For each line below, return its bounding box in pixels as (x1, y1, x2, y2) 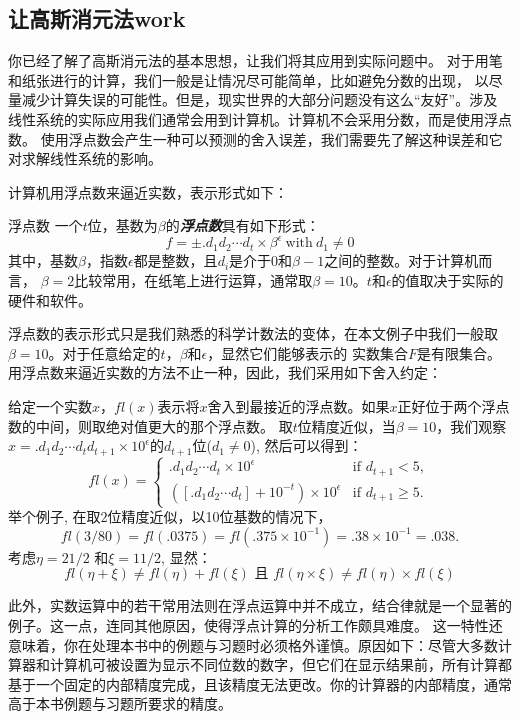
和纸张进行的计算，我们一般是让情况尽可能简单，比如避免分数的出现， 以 (8, 69, 489, 90)
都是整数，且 (133, 250, 218, 271)
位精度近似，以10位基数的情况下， (107, 506, 332, 527)
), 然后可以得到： (250, 435, 363, 456)
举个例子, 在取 (8, 506, 101, 527)
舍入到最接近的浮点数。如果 (207, 396, 390, 417)
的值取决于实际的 (391, 270, 504, 291)
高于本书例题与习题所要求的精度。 (8, 693, 232, 714)
